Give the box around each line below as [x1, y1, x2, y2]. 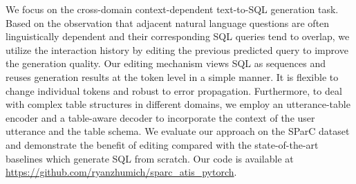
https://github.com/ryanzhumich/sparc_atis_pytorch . [6, 165, 237, 179]
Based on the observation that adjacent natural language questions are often [6, 15, 330, 30]
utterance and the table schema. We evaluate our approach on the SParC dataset [6, 124, 350, 138]
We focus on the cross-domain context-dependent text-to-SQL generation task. [6, 2, 339, 16]
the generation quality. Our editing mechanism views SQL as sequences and [6, 56, 326, 71]
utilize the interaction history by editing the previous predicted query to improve [6, 42, 348, 57]
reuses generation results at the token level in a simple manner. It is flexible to [6, 69, 339, 84]
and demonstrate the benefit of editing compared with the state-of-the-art [6, 137, 319, 151]
